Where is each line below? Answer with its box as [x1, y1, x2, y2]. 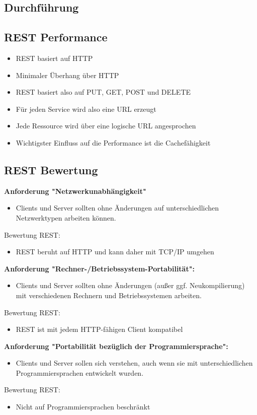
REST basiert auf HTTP [16, 52, 93, 63]
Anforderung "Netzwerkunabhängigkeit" [4, 185, 146, 196]
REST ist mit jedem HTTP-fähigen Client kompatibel [16, 324, 183, 334]
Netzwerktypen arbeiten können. [16, 212, 116, 223]
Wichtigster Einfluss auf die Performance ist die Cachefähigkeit [16, 137, 211, 148]
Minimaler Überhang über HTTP [16, 70, 119, 80]
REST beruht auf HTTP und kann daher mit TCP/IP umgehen [16, 246, 214, 257]
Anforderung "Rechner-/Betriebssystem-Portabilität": [4, 263, 195, 273]
